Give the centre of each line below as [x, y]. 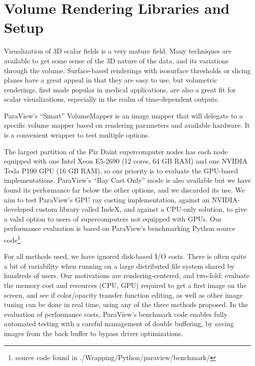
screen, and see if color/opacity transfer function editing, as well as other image [123, 295]
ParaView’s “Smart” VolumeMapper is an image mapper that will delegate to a [123, 115]
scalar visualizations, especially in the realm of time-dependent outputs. [112, 99]
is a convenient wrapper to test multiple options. [77, 135]
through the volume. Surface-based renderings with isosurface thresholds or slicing [127, 70]
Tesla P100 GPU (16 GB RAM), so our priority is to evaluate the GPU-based [121, 170]
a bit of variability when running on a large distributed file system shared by [119, 266]
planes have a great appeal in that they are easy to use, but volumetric [111, 80]
